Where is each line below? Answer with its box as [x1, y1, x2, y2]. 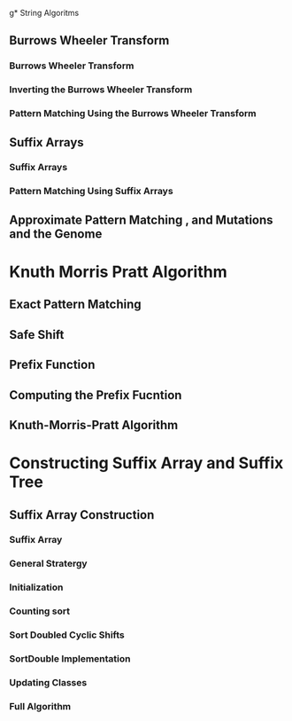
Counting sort [9, 605, 71, 617]
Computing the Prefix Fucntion [9, 388, 182, 403]
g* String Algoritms [9, 8, 80, 18]
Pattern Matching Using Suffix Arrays [9, 185, 174, 198]
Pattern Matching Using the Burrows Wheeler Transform [9, 107, 257, 120]
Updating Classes [9, 676, 88, 688]
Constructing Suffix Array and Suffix [9, 453, 284, 474]
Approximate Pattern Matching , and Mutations [9, 212, 273, 227]
